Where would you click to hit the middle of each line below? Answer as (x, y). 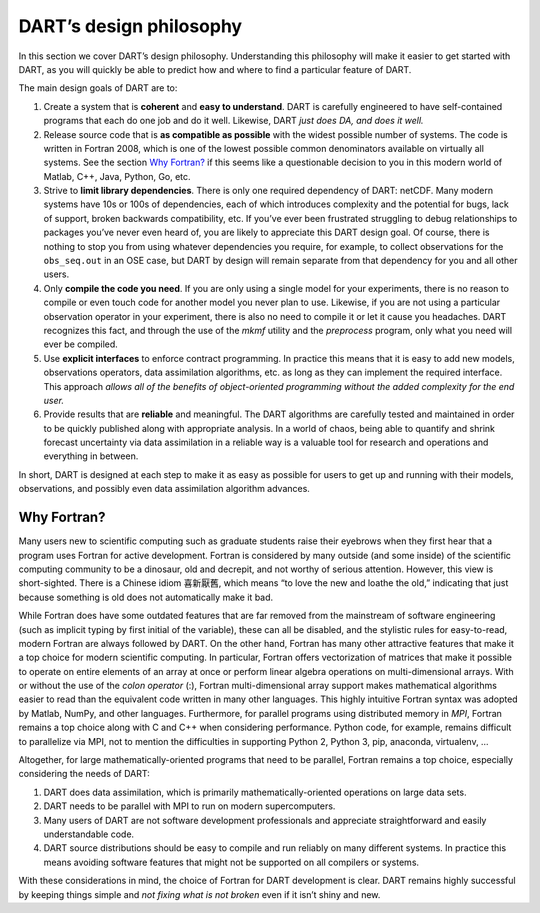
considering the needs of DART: (84, 774)
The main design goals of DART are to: (98, 88)
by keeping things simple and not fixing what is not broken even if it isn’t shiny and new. (199, 894)
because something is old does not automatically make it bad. (146, 597)
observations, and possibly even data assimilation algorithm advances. (164, 489)
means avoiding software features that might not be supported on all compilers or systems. (231, 862)
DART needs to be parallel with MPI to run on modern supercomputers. (189, 806)
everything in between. (91, 456)
